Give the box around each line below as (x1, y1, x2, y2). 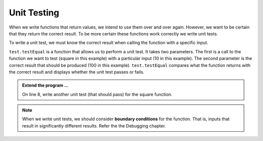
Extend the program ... (22, 82, 69, 88)
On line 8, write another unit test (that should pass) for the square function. (22, 91, 172, 97)
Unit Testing (9, 7, 59, 18)
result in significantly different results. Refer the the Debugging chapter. (22, 123, 166, 128)
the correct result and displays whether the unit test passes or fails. (9, 69, 145, 75)
